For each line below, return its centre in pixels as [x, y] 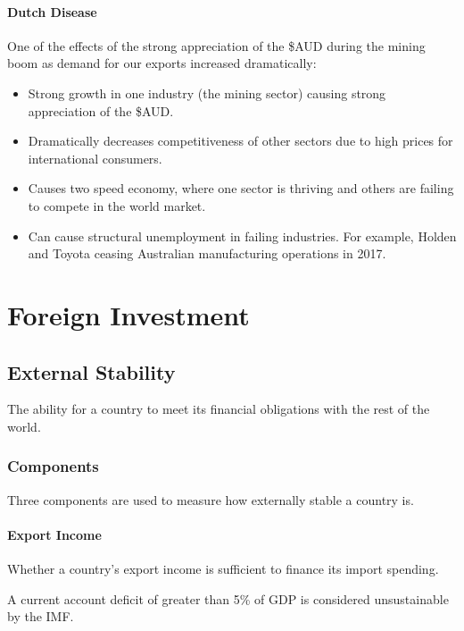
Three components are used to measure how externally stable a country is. [211, 499]
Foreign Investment [128, 314]
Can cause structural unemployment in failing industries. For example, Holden [242, 236]
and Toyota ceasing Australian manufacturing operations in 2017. [207, 253]
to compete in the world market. [117, 205]
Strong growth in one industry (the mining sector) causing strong [207, 93]
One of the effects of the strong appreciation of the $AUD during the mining [216, 45]
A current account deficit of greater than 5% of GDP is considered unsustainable [228, 598]
